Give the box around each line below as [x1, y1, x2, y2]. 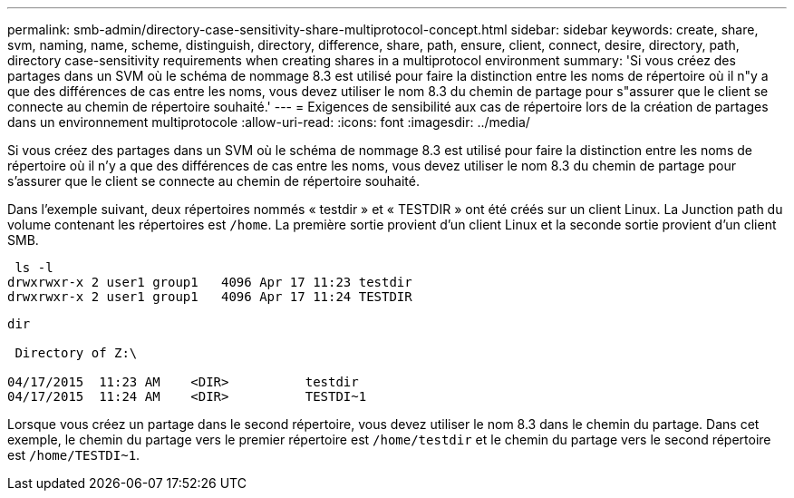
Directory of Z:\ [15, 346, 138, 360]
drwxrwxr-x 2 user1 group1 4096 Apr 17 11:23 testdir [7, 275, 412, 289]
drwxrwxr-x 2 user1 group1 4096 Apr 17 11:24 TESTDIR [7, 289, 412, 304]
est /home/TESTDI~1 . [7, 447, 140, 463]
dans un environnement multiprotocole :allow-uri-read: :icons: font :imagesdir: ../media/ [7, 114, 530, 130]
